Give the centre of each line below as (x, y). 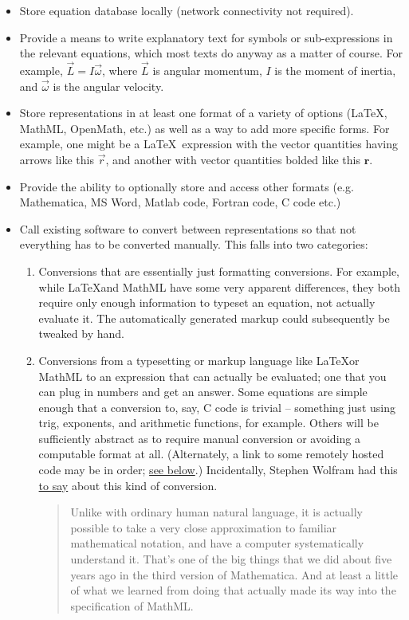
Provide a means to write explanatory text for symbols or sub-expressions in (206, 37)
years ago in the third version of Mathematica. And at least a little (234, 574)
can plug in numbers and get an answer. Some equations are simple (203, 392)
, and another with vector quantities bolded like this (233, 159)
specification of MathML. (132, 605)
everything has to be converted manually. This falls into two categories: (194, 244)
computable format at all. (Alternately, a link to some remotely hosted (211, 454)
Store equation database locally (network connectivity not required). (187, 10)
